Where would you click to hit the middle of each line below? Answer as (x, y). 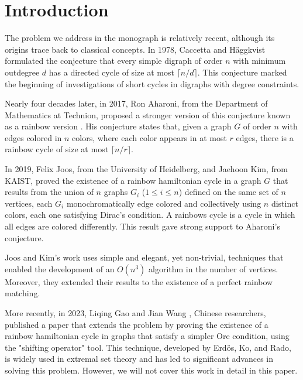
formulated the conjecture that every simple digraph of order (114, 61)
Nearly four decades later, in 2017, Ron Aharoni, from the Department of (136, 103)
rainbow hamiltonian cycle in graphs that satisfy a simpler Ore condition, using (147, 336)
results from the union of (49, 192)
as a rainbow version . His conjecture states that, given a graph (118, 126)
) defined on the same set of (228, 192)
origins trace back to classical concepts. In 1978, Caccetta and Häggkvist (135, 49)
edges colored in (33, 137)
